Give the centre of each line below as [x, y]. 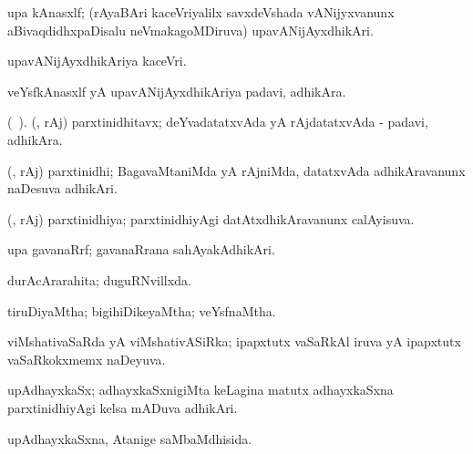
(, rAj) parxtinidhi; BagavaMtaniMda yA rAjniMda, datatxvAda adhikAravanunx [236, 170]
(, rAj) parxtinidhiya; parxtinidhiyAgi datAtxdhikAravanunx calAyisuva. [211, 218]
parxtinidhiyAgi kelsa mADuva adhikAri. [123, 407]
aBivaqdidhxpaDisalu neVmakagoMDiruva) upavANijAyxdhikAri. [190, 30]
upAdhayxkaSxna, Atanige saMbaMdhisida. [130, 438]
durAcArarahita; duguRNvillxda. [99, 279]
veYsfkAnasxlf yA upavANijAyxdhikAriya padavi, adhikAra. [177, 91]
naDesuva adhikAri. [62, 188]
